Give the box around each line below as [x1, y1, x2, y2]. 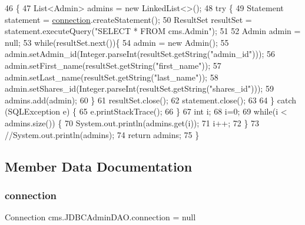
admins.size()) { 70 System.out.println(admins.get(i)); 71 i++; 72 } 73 [5, 116, 260, 129]
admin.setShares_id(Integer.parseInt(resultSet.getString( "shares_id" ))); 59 [5, 82, 274, 95]
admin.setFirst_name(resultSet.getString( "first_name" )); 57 [5, 59, 221, 71]
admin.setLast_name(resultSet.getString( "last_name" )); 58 [5, 70, 218, 83]
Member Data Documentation [5, 157, 193, 175]
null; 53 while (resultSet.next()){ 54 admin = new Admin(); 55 [5, 36, 229, 48]
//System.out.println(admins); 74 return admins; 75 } [5, 128, 200, 140]
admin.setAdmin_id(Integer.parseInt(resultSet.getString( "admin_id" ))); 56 [5, 48, 275, 60]
